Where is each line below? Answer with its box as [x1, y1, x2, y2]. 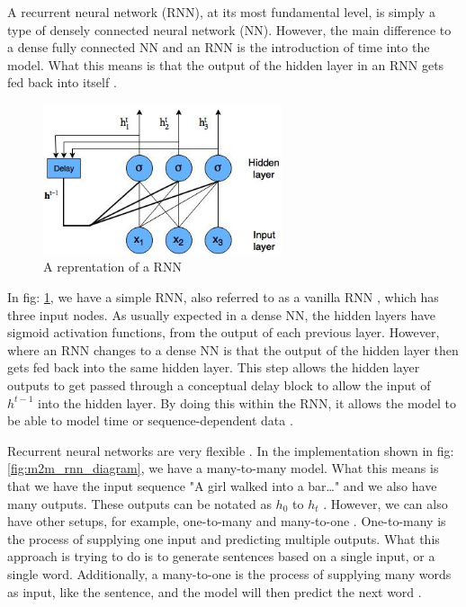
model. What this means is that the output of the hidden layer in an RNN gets [7, 55, 444, 74]
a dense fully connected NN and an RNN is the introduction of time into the [7, 38, 430, 57]
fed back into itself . [7, 73, 117, 92]
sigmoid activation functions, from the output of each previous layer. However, [7, 323, 440, 342]
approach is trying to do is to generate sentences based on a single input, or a [7, 547, 435, 566]
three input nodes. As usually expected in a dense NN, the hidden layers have [7, 305, 436, 324]
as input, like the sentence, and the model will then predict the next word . [7, 582, 422, 601]
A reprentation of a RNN [43, 257, 182, 276]
